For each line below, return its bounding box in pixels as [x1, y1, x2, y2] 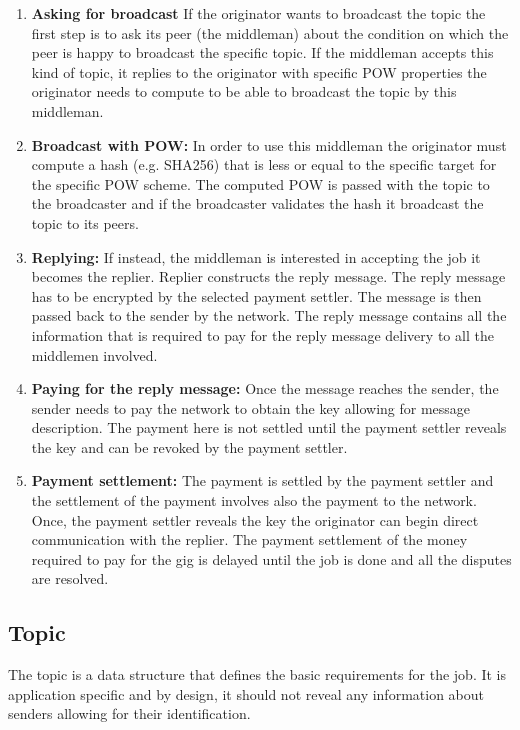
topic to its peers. [31, 212, 139, 233]
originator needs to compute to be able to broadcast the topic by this [31, 81, 457, 102]
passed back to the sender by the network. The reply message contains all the [31, 305, 507, 326]
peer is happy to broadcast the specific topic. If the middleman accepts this [31, 42, 494, 63]
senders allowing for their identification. [8, 703, 251, 724]
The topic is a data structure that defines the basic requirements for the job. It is [8, 664, 507, 685]
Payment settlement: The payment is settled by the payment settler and [31, 470, 494, 491]
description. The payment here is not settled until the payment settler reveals [31, 417, 507, 438]
